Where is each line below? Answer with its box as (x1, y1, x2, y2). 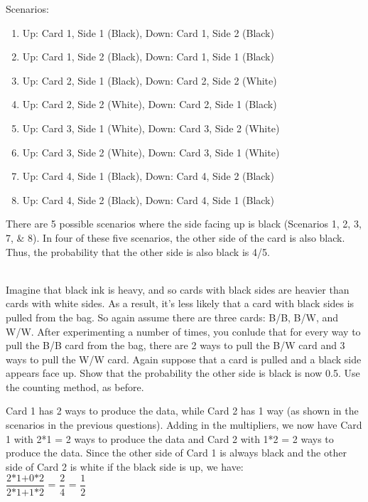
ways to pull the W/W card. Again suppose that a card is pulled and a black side (6, 351, 362, 366)
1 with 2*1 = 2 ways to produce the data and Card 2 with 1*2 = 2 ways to (6, 431, 334, 446)
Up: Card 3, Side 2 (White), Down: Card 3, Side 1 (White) (22, 144, 280, 159)
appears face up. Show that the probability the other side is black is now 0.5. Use (6, 365, 360, 380)
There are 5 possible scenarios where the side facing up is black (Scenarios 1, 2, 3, (6, 216, 362, 231)
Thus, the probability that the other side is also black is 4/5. (6, 244, 270, 259)
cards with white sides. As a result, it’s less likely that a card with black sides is (6, 296, 355, 311)
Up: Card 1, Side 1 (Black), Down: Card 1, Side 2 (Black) (22, 25, 274, 40)
